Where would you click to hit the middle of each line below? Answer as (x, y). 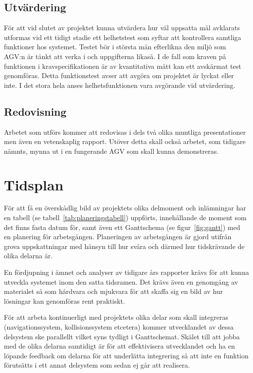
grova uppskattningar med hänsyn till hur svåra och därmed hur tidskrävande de (124, 246)
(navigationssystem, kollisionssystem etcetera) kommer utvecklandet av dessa (119, 327)
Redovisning (35, 111)
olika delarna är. (28, 256)
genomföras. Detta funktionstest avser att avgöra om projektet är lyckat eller (119, 75)
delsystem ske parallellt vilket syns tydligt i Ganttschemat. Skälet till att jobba (122, 336)
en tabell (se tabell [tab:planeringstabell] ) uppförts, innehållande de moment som (125, 218)
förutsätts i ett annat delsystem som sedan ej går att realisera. (97, 365)
